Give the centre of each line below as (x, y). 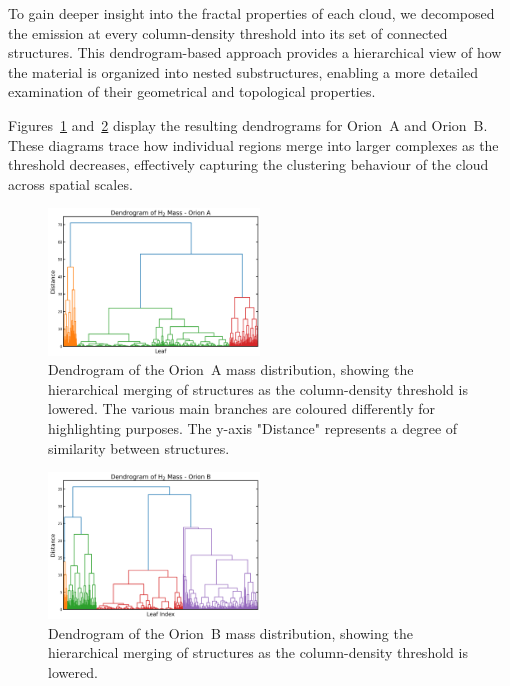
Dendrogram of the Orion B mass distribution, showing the (230, 632)
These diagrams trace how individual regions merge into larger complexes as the (253, 144)
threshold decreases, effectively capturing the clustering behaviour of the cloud (248, 164)
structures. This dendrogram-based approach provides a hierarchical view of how (255, 52)
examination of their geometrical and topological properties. (192, 91)
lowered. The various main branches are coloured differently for (241, 408)
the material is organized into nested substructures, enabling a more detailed (243, 71)
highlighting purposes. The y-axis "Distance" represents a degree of (253, 427)
